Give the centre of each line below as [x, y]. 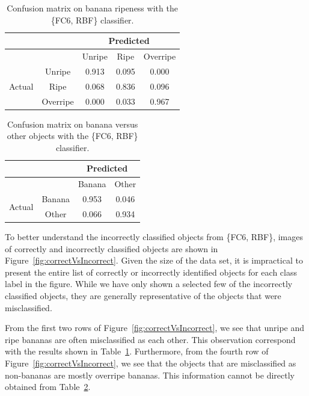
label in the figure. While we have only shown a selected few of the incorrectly [149, 284]
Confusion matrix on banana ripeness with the [92, 8]
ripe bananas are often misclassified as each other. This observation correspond [150, 339]
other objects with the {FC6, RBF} [72, 136]
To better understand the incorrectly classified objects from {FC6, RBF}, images [154, 237]
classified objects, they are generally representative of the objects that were [143, 296]
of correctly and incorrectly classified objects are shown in [112, 248]
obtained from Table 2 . [48, 387]
